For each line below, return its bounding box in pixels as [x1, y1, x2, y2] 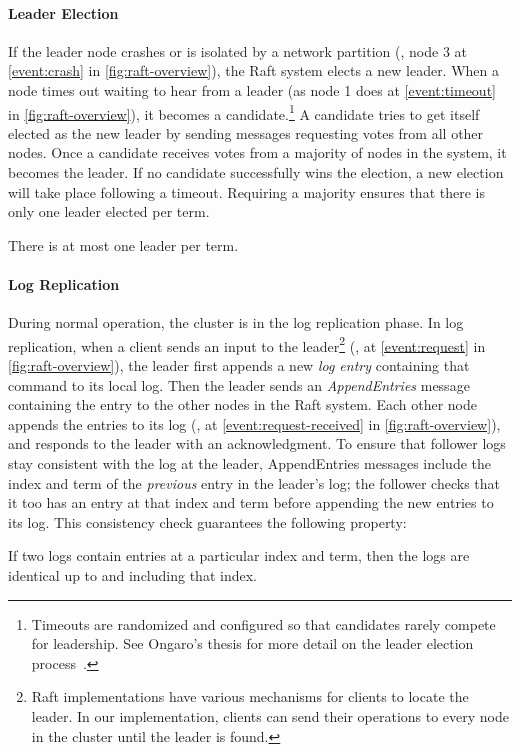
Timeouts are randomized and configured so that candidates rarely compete [31, 613, 496, 634]
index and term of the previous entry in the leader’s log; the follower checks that [8, 472, 501, 493]
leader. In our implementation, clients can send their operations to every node [31, 705, 509, 726]
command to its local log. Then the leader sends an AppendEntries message [8, 374, 470, 395]
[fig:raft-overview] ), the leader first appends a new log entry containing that [8, 355, 470, 376]
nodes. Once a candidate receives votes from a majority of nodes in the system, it [8, 142, 507, 163]
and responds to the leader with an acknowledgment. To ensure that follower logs [8, 433, 506, 454]
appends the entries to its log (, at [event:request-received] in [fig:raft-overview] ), [8, 413, 501, 434]
